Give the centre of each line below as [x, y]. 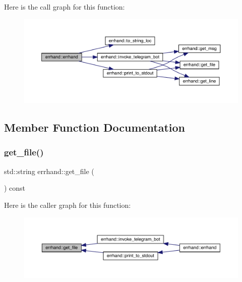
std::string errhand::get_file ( [49, 171]
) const [15, 188]
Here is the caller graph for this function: [68, 205]
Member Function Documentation [95, 127]
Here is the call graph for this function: [65, 7]
